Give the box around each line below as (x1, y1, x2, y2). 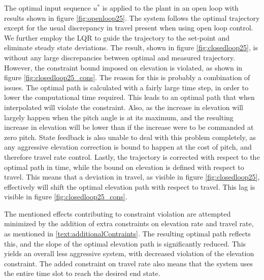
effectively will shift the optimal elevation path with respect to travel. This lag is (4, 181, 255, 192)
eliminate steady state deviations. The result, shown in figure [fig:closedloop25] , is (4, 42, 258, 53)
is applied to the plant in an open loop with (102, 3, 239, 13)
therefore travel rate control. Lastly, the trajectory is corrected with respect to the (4, 151, 260, 162)
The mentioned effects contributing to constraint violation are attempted (4, 208, 231, 219)
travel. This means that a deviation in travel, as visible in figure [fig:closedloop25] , (4, 171, 260, 182)
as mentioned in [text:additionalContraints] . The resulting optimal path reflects (4, 228, 251, 239)
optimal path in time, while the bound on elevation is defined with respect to (4, 161, 244, 172)
